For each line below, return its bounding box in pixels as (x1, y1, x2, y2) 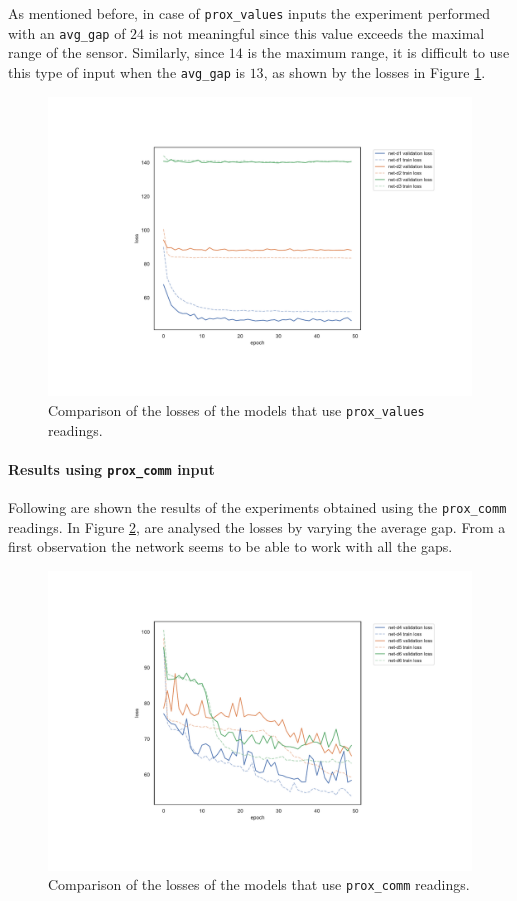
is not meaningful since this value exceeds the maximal (148, 22, 485, 43)
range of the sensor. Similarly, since (8, 42, 225, 63)
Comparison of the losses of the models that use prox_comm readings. (48, 874, 470, 895)
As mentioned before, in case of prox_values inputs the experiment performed (8, 3, 491, 23)
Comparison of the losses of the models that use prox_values (48, 399, 425, 420)
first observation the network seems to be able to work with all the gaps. (8, 536, 453, 557)
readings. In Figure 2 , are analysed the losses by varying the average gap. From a (8, 516, 506, 537)
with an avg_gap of (8, 22, 126, 43)
